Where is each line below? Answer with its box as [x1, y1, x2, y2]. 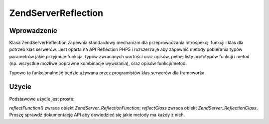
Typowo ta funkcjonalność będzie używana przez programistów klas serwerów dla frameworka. [9, 70, 206, 76]
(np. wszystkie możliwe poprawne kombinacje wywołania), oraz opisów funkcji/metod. [9, 60, 187, 67]
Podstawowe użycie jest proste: [9, 96, 75, 102]
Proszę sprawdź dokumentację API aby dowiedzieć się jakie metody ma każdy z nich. [9, 112, 185, 118]
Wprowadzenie [9, 26, 57, 35]
